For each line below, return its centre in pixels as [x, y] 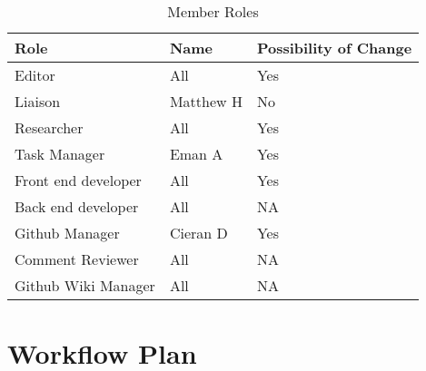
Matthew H [206, 101]
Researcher [49, 127]
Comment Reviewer [77, 259]
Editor [35, 75]
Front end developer [78, 180]
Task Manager [60, 154]
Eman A [196, 154]
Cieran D [198, 233]
